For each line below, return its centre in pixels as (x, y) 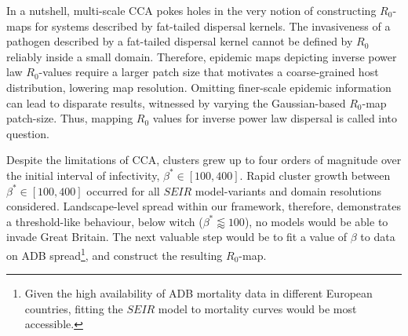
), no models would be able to (316, 221)
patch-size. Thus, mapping (70, 118)
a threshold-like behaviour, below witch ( (105, 221)
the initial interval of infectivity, (83, 175)
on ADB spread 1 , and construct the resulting (115, 254)
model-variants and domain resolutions (288, 190)
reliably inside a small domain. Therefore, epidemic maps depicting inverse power (202, 56)
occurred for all (123, 190)
